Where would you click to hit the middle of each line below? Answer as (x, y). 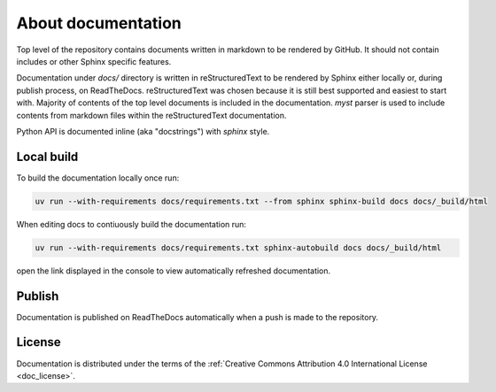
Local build (47, 156)
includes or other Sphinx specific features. (94, 61)
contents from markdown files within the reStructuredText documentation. (151, 115)
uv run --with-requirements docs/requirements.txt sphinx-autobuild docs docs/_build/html (238, 247)
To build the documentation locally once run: (98, 178)
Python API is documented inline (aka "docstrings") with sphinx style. (143, 131)
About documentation (99, 23)
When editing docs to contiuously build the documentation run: (132, 224)
